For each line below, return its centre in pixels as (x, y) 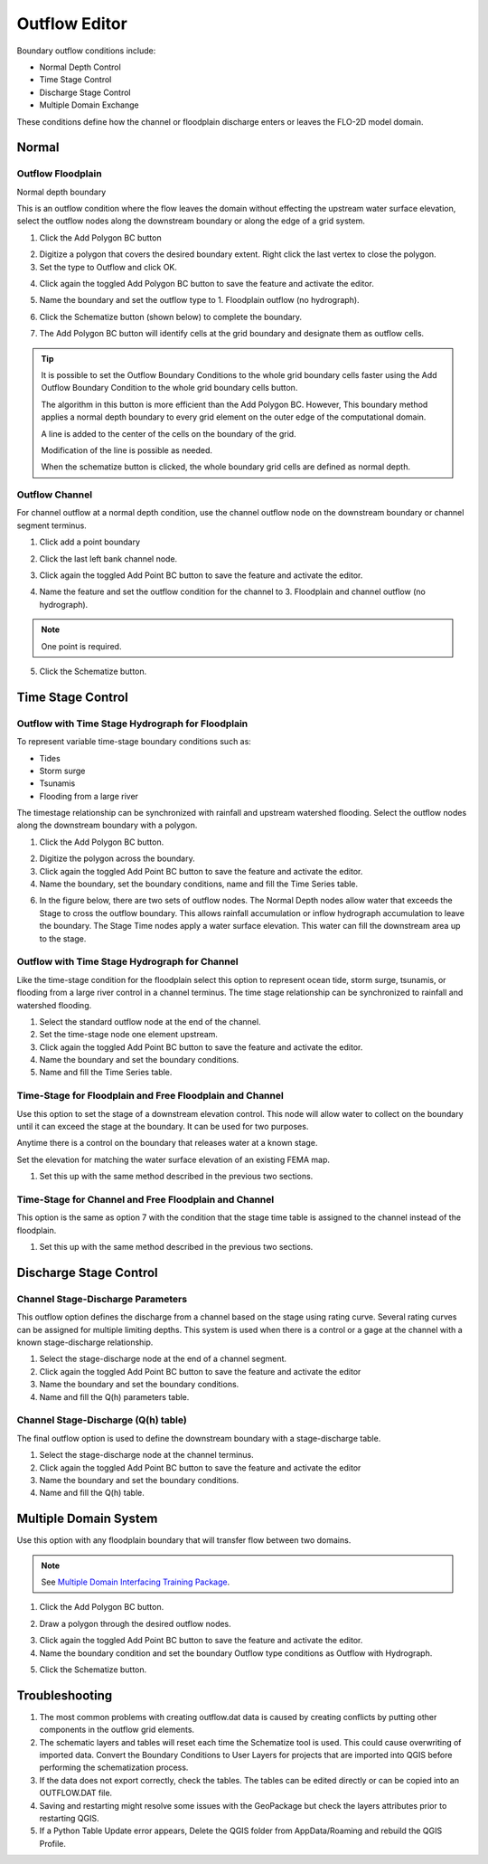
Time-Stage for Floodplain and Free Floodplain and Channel (150, 1096)
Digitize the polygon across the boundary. (117, 858)
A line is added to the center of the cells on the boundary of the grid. (169, 433)
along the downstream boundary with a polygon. (107, 825)
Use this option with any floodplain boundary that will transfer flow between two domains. (184, 1540)
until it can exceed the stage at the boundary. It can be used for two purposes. (163, 1126)
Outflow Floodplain (60, 174)
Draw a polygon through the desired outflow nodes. (136, 1623)
